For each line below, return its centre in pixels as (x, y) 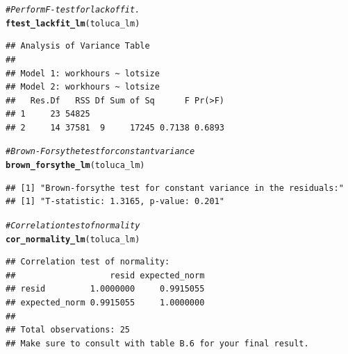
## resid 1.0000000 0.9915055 (105, 289)
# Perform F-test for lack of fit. (73, 10)
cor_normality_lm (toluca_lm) (73, 239)
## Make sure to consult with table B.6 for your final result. (157, 343)
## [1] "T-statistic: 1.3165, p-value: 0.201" (115, 202)
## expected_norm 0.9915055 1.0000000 (105, 303)
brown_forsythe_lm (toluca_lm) (75, 166)
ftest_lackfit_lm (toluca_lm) (73, 23)
